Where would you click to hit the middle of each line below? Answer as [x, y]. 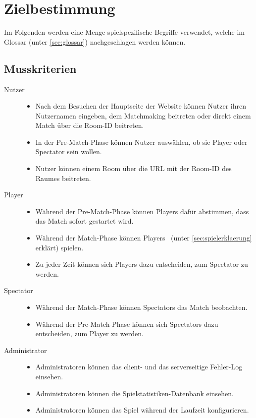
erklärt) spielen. [59, 247]
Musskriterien [40, 68]
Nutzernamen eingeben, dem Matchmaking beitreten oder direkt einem [143, 115]
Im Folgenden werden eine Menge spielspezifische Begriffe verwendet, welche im [124, 32]
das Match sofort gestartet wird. [84, 221]
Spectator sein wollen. [69, 151]
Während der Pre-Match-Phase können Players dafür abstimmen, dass [142, 211]
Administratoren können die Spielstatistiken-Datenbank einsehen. [134, 393]
